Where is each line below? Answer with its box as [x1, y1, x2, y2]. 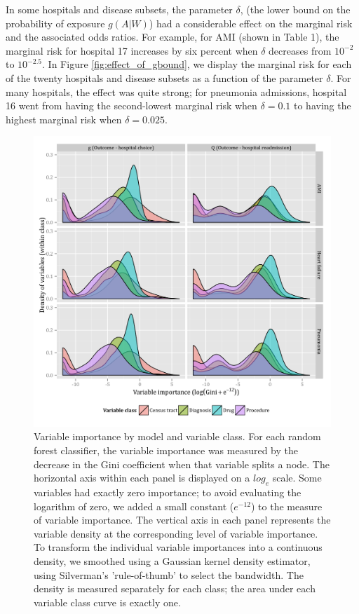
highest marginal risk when [6, 111, 122, 126]
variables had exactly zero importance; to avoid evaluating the [34, 484, 302, 499]
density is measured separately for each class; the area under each [34, 581, 316, 596]
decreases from [269, 43, 332, 57]
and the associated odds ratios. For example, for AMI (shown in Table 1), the [6, 29, 339, 44]
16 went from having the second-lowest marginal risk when [6, 98, 257, 113]
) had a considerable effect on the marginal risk [149, 15, 353, 30]
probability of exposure [6, 15, 105, 30]
